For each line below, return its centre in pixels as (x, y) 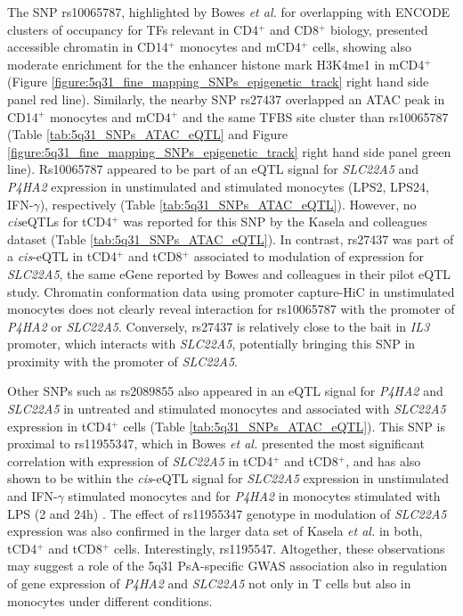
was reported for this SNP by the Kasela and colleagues (275, 222)
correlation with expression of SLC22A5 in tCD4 (140, 460)
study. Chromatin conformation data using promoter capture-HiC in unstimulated (231, 291)
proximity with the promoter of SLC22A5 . (122, 361)
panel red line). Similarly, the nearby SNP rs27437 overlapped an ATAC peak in (226, 99)
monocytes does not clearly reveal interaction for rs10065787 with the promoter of (231, 309)
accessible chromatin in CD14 (88, 47)
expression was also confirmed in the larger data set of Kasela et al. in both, (215, 531)
